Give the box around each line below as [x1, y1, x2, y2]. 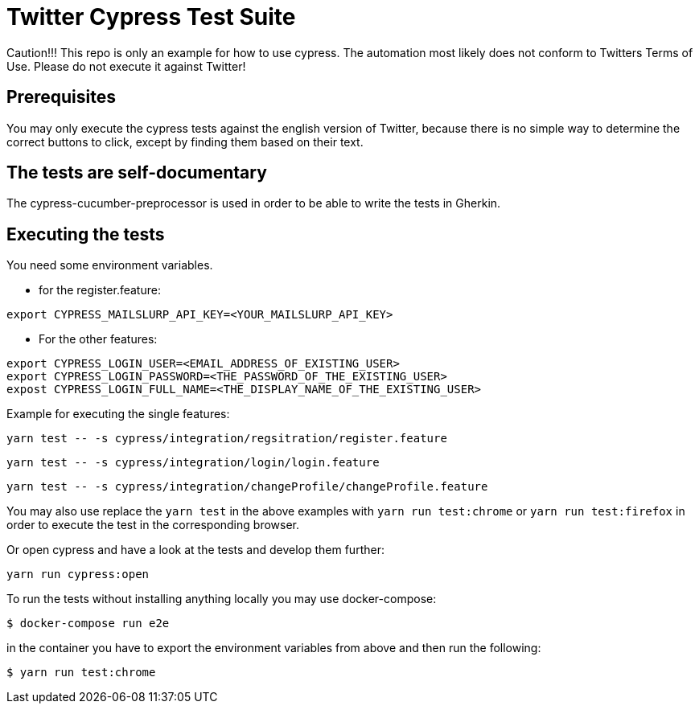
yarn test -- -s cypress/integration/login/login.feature [6, 456, 380, 470]
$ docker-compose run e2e [6, 617, 170, 630]
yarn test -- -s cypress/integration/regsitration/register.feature [6, 432, 447, 445]
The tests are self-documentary [6, 162, 267, 183]
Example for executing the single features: [6, 407, 230, 421]
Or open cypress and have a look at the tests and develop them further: [6, 543, 384, 557]
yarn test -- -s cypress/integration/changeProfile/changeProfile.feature [6, 480, 488, 494]
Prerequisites [6, 87, 116, 108]
